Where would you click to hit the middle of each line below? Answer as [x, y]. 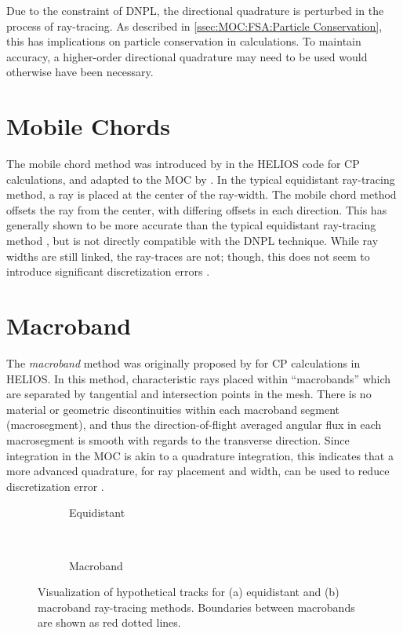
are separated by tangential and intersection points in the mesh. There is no [189, 394]
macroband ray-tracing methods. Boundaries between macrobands [196, 607]
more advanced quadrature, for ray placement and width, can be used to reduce [198, 471]
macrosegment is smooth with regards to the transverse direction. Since [178, 439]
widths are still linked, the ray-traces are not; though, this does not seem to [188, 256]
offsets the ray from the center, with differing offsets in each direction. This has [197, 209]
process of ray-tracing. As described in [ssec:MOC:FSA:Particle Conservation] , [194, 26]
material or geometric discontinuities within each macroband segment [173, 409]
